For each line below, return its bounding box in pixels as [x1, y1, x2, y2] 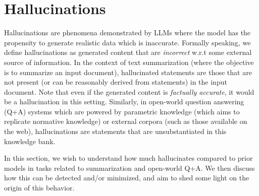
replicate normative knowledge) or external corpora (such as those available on [4, 116, 247, 126]
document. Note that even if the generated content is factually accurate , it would [4, 86, 254, 97]
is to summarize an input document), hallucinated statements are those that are [4, 67, 252, 77]
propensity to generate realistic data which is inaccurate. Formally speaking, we [4, 37, 251, 47]
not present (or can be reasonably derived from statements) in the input [4, 77, 227, 87]
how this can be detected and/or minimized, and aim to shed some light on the [4, 172, 249, 183]
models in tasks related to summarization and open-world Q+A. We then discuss [4, 162, 255, 173]
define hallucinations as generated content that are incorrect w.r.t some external [4, 47, 252, 57]
